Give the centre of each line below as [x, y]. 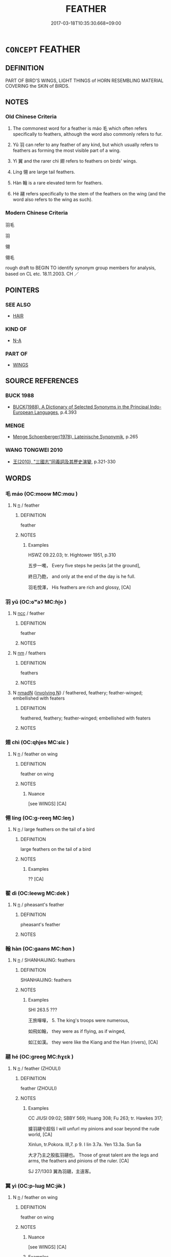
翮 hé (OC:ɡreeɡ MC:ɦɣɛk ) [39, 1057]
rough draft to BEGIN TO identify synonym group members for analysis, [81, 268]
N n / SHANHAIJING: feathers [44, 960]
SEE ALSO [18, 305]
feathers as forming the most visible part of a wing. [67, 151]
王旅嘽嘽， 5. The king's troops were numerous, [79, 1021]
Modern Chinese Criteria [37, 213]
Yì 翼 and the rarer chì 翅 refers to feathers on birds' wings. [75, 161]
